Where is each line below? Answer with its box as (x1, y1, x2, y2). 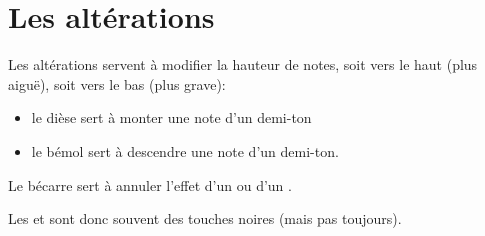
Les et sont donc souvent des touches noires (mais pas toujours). (8, 208, 402, 229)
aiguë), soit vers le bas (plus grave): (8, 73, 226, 94)
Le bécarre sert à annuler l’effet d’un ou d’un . (8, 174, 292, 195)
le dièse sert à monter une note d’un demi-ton (31, 107, 312, 128)
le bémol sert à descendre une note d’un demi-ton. (31, 140, 339, 161)
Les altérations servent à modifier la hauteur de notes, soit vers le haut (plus (8, 54, 478, 75)
